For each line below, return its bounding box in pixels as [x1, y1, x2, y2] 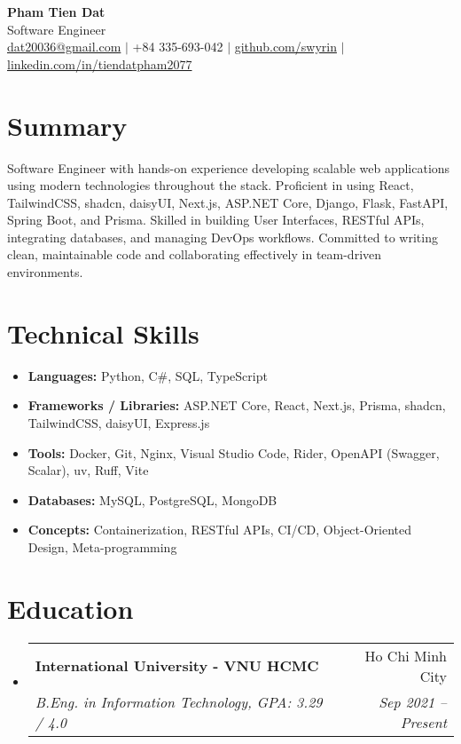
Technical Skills [7, 314, 199, 351]
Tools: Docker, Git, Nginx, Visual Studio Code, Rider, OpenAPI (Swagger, [27, 443, 440, 462]
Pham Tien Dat [7, 3, 105, 20]
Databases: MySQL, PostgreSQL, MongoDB [27, 490, 277, 509]
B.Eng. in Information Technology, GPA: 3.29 [35, 691, 323, 712]
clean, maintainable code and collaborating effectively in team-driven [7, 245, 382, 264]
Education [7, 590, 134, 626]
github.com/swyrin [234, 37, 337, 56]
